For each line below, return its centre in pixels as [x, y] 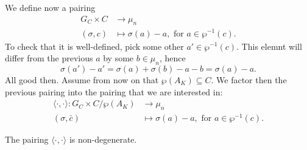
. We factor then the [249, 79]
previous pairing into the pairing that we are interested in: [114, 91]
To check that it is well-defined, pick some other [94, 46]
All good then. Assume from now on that [82, 79]
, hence [172, 58]
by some [118, 58]
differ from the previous [49, 58]
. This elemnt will [269, 46]
